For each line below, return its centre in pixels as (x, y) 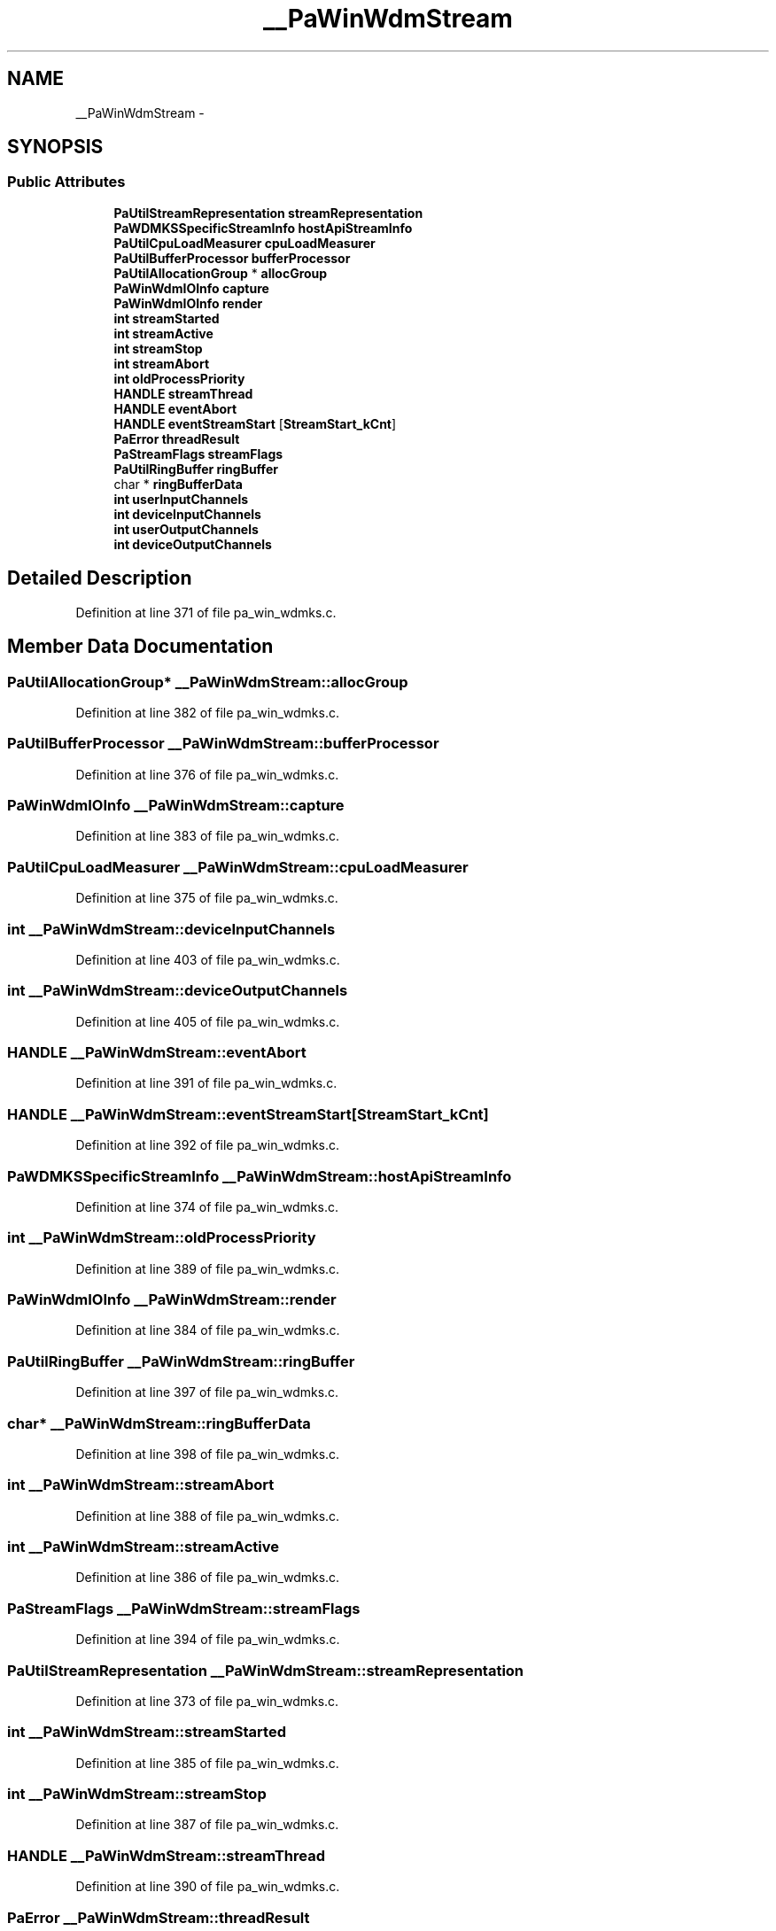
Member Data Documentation (140, 647)
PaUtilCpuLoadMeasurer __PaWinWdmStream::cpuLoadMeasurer (238, 867)
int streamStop (158, 348)
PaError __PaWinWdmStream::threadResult (159, 1917)
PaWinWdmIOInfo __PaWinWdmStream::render (172, 1299)
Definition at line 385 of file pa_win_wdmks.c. (207, 1763)
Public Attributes (66, 182)
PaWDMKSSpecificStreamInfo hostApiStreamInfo (263, 228)
